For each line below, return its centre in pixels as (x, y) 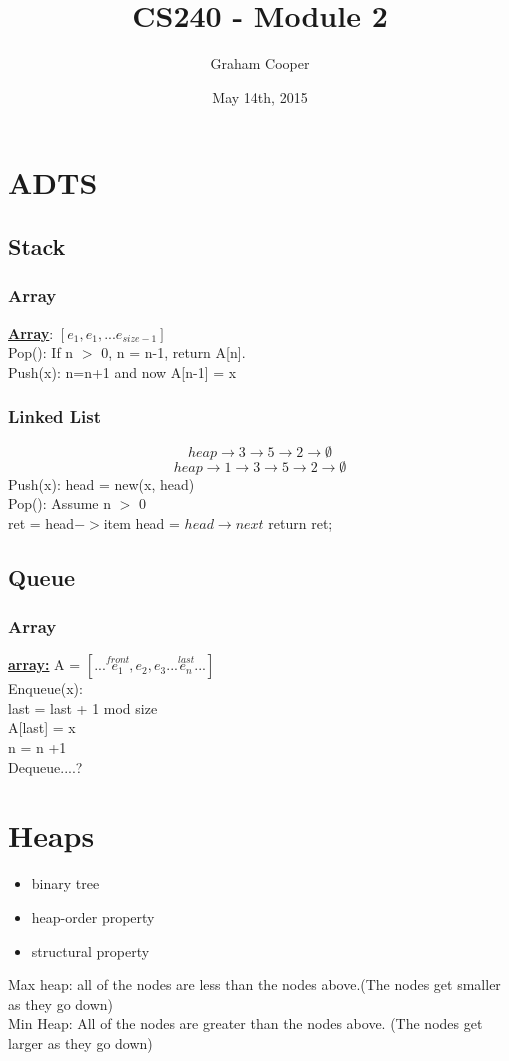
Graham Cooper (260, 63)
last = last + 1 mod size (83, 707)
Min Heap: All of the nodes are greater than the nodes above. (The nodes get (245, 1023)
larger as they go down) (80, 1042)
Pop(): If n (41, 352)
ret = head (41, 522)
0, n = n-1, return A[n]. (173, 352)
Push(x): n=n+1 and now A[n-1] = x (122, 371)
